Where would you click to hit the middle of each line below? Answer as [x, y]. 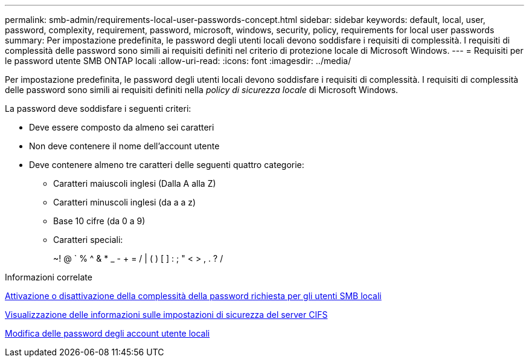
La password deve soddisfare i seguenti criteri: [98, 108]
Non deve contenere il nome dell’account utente [124, 146]
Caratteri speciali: [88, 240]
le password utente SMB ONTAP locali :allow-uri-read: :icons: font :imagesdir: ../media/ [178, 61]
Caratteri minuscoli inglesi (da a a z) [125, 202]
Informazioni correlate [49, 277]
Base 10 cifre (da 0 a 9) [99, 221]
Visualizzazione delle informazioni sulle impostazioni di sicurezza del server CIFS [166, 315]
